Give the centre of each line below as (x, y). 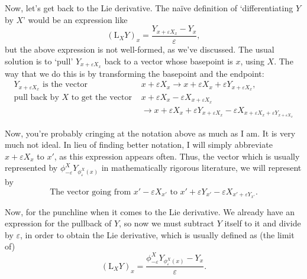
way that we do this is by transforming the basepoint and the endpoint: (135, 73)
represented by (31, 168)
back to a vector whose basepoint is (169, 61)
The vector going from (91, 192)
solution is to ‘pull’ (39, 61)
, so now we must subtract (167, 223)
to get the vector (101, 98)
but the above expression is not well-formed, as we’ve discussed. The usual (140, 49)
